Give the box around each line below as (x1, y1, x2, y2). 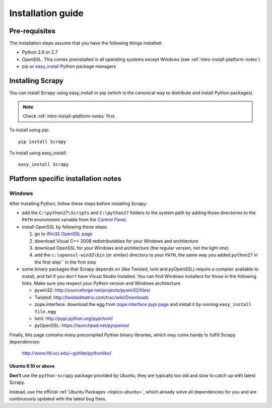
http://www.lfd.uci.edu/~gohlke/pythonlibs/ (22, 350, 112, 356)
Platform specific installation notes (9, 174, 122, 183)
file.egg (34, 309, 56, 314)
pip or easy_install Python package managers (22, 63, 116, 70)
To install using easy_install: (9, 150, 67, 156)
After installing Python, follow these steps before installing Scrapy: (9, 200, 147, 207)
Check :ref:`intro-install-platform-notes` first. (23, 113, 116, 119)
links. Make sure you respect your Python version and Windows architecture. (22, 280, 182, 286)
